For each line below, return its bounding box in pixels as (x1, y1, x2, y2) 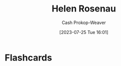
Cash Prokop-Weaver (61, 19, 106, 25)
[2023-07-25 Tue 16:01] (59, 29, 108, 35)
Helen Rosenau (51, 3, 116, 14)
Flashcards (5, 52, 52, 63)
